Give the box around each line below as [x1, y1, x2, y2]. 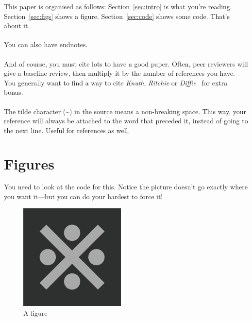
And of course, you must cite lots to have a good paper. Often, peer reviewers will [4, 58, 248, 68]
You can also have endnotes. [4, 39, 88, 50]
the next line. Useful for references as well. [4, 125, 130, 135]
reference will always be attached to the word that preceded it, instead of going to [4, 116, 248, 126]
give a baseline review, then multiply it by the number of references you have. [4, 68, 235, 78]
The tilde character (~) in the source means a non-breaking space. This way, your [4, 106, 247, 116]
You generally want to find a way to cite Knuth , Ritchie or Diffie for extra [4, 77, 228, 87]
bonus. [4, 87, 23, 97]
